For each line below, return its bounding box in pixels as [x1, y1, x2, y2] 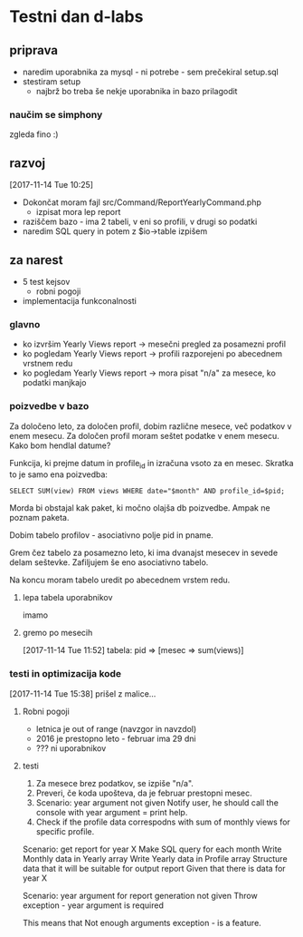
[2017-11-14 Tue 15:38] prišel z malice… [9, 688, 156, 699]
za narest [9, 252, 63, 268]
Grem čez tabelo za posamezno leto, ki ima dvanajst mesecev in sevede [9, 547, 279, 559]
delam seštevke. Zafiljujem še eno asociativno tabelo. [9, 557, 209, 568]
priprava [9, 43, 59, 58]
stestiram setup [22, 76, 81, 87]
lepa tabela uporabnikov [22, 592, 113, 603]
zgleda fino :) [9, 129, 59, 140]
